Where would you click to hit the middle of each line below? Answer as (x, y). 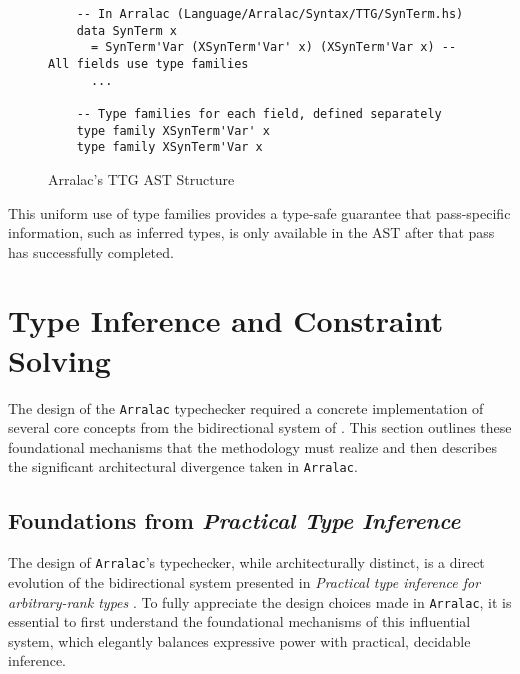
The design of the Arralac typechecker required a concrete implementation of (246, 407)
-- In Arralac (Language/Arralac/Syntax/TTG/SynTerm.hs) (270, 14)
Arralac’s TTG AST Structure (141, 178)
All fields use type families (148, 63)
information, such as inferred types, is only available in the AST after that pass (251, 232)
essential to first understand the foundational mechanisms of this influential (239, 621)
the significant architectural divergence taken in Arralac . (183, 466)
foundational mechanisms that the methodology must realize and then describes (252, 446)
